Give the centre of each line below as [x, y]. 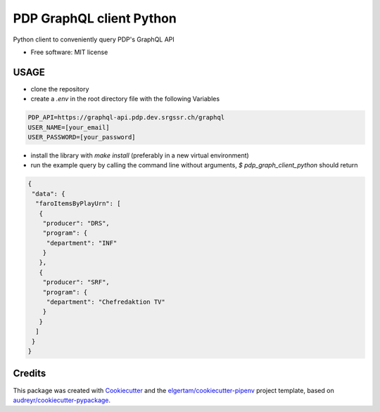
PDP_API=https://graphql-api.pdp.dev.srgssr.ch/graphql [126, 117]
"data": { [49, 194]
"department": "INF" [82, 243]
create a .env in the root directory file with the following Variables [125, 99]
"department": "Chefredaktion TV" [106, 302]
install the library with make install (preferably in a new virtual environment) [140, 155]
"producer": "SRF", [76, 282]
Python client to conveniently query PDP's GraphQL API [94, 39]
